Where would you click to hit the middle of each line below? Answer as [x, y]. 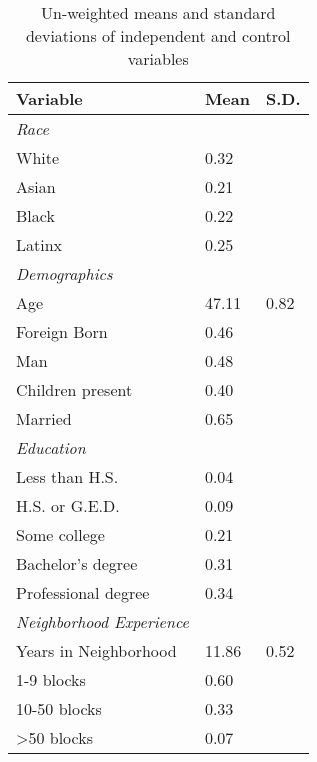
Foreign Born [62, 331]
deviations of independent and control [158, 35]
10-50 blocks [59, 708]
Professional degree [83, 592]
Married [44, 418]
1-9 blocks [51, 679]
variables [158, 58]
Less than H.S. [67, 476]
